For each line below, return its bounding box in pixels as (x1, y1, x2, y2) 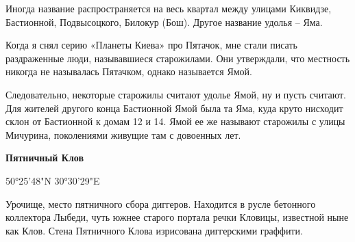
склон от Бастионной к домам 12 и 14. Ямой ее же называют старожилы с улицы (5, 114, 345, 129)
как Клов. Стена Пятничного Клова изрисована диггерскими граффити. (5, 223, 303, 237)
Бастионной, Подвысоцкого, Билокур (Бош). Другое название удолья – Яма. (5, 14, 323, 29)
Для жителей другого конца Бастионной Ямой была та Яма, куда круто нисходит (5, 100, 343, 115)
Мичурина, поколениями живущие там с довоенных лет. (5, 127, 241, 142)
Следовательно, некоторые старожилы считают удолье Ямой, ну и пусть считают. (5, 87, 346, 101)
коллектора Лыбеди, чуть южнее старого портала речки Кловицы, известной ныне (5, 210, 349, 224)
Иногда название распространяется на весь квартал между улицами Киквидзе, (5, 1, 332, 15)
